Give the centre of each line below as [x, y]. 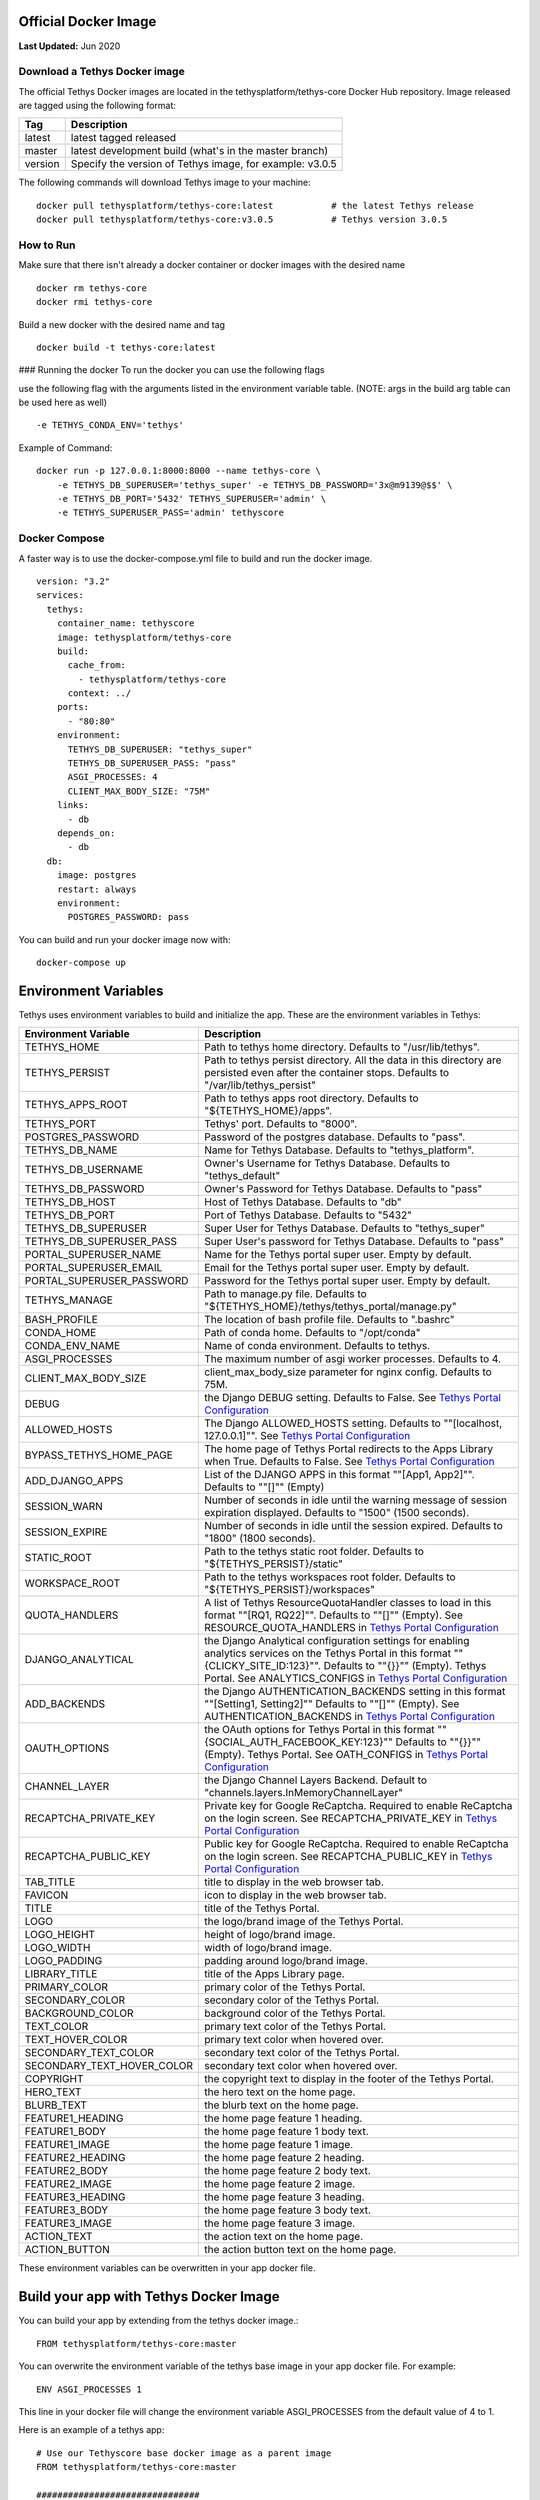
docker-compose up [81, 963]
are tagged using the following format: [97, 106]
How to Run [47, 245]
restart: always [96, 889]
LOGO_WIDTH [57, 1948]
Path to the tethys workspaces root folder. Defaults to [330, 1577]
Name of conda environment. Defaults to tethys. [317, 1346]
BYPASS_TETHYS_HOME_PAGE [99, 1455]
